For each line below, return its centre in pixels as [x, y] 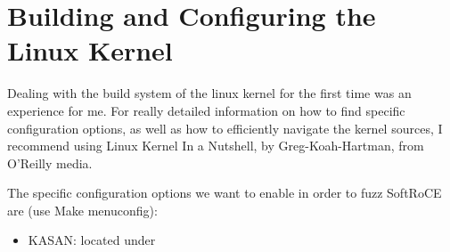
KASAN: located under [92, 240]
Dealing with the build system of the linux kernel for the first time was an [209, 93]
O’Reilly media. [50, 163]
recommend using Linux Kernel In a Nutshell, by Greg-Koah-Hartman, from [216, 146]
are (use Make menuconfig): [82, 210]
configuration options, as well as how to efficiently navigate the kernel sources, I [225, 128]
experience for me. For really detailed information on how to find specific [206, 110]
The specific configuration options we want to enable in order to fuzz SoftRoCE [225, 193]
